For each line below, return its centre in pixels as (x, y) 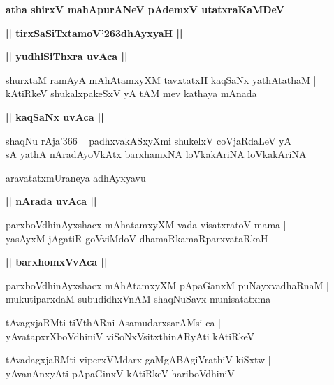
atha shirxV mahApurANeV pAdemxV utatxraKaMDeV (145, 9)
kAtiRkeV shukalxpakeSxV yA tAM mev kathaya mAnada (131, 93)
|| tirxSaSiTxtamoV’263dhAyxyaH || (94, 32)
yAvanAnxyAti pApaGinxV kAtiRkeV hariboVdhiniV (120, 373)
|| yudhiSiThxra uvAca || (67, 56)
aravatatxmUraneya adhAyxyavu (76, 177)
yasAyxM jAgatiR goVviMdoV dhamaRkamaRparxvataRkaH (137, 238)
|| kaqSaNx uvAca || (55, 116)
